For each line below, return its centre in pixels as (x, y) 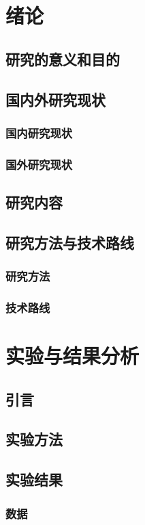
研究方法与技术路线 (70, 242)
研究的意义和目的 (63, 59)
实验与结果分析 (72, 356)
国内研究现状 (39, 132)
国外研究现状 (39, 164)
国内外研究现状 (55, 99)
